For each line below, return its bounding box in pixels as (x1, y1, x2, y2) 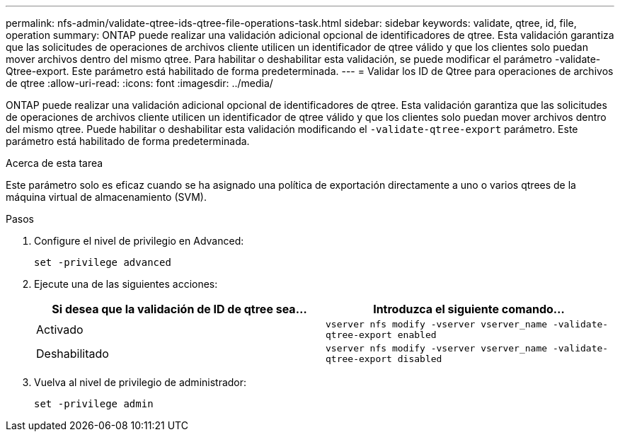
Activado (36, 322, 84, 337)
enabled (397, 330, 437, 340)
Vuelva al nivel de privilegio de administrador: (34, 376, 247, 388)
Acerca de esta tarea (6, 157, 103, 169)
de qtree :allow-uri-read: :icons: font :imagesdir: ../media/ (6, 77, 273, 89)
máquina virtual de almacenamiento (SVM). (6, 191, 207, 203)
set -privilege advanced (34, 257, 171, 268)
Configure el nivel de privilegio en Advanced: (34, 235, 244, 247)
